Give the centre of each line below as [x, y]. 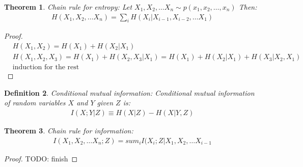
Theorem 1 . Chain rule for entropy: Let [68, 7]
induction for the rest [46, 67]
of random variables [35, 103]
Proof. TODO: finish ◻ [41, 158]
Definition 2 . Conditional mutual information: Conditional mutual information [129, 92]
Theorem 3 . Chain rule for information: [69, 130]
